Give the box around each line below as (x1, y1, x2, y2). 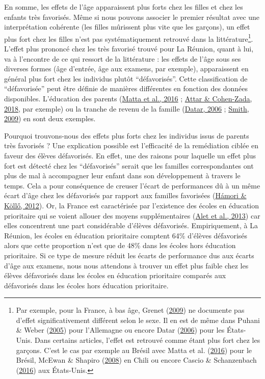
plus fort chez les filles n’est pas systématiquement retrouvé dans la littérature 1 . (4, 32, 253, 44)
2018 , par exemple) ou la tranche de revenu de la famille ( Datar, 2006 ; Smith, (4, 103, 249, 114)
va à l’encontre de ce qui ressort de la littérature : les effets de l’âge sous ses (4, 53, 241, 64)
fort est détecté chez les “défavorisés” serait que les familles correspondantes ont (4, 160, 254, 171)
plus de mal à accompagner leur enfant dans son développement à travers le (4, 170, 241, 181)
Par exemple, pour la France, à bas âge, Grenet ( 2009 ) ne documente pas (16, 305, 245, 315)
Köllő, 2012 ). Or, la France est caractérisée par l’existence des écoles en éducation (4, 200, 259, 210)
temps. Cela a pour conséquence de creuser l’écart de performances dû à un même (4, 180, 260, 191)
